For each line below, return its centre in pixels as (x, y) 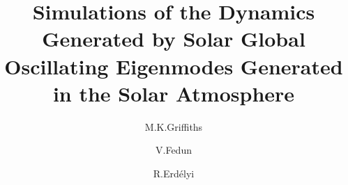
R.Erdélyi (174, 173)
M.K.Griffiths (174, 126)
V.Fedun (174, 150)
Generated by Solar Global (174, 39)
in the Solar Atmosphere (174, 93)
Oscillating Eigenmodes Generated (174, 66)
